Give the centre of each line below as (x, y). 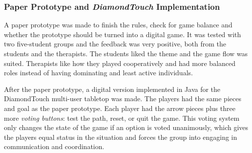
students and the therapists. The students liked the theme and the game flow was (126, 53)
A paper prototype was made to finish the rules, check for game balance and (118, 25)
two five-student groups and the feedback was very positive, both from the (115, 44)
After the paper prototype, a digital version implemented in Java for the (112, 89)
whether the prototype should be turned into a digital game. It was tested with (123, 34)
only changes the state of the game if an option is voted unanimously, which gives (126, 127)
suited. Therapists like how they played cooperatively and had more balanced (120, 63)
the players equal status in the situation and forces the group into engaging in (121, 137)
